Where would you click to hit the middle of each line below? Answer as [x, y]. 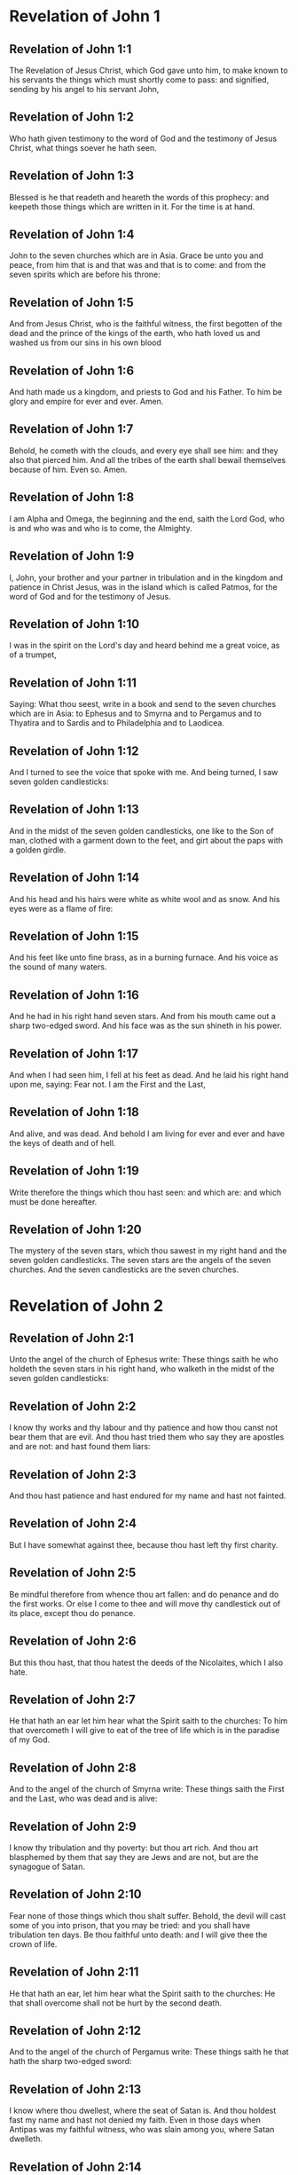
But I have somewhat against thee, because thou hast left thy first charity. [144, 1544]
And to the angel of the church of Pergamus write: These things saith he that [149, 2052]
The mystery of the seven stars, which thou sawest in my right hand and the [148, 1251]
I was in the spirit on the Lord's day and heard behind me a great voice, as [145, 646]
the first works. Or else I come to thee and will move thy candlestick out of [145, 1604]
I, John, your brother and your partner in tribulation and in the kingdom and [146, 577]
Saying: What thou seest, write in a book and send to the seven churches [143, 704]
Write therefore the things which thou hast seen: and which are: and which [145, 1192]
